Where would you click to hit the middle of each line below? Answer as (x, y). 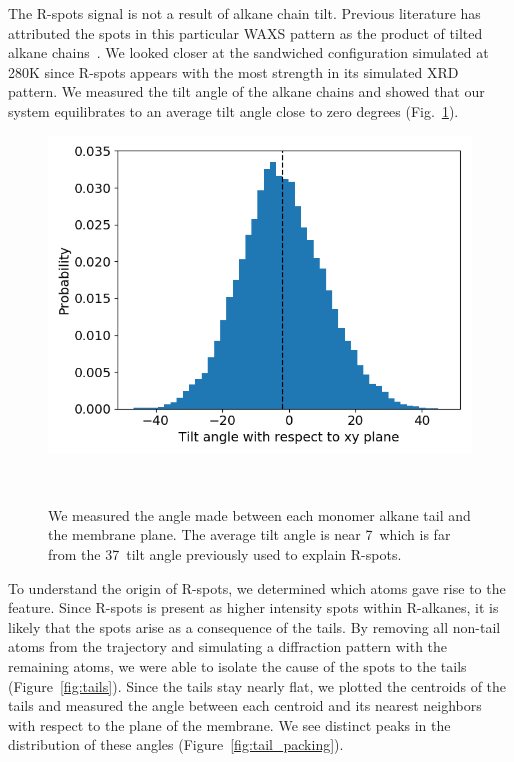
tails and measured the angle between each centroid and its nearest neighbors (245, 705)
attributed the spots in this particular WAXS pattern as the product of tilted (245, 32)
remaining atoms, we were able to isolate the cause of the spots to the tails (237, 665)
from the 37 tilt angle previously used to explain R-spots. (225, 553)
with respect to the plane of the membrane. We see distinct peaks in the (229, 724)
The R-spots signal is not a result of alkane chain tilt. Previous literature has (244, 13)
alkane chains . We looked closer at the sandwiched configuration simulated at (248, 52)
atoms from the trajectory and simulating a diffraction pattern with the (228, 646)
